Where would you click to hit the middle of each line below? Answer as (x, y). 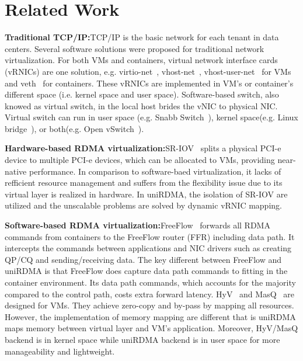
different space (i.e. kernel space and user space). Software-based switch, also (142, 94)
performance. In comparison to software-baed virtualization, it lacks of (155, 171)
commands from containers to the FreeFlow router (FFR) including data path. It (150, 236)
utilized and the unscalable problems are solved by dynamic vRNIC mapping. (143, 205)
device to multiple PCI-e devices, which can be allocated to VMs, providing (140, 160)
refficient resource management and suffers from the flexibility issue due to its (144, 183)
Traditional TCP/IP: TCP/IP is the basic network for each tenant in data (142, 37)
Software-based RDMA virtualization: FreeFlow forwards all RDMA (137, 225)
